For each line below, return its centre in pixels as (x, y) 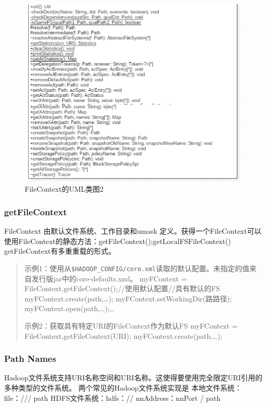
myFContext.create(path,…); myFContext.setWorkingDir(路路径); (128, 298)
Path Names (30, 359)
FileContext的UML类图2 (64, 189)
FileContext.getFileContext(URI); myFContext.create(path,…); (123, 335)
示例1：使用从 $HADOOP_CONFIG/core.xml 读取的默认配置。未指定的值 (137, 268)
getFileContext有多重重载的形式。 (60, 251)
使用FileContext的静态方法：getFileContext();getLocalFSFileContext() (118, 241)
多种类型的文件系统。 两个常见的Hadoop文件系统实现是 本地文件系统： (123, 388)
